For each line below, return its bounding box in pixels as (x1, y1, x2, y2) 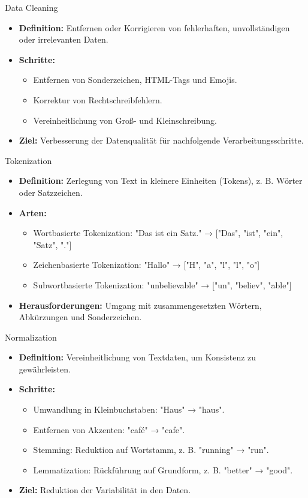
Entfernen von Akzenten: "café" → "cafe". (33, 423, 185, 436)
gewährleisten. (19, 362, 71, 375)
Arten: (19, 206, 47, 219)
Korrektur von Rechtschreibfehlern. (33, 93, 162, 106)
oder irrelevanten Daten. (19, 33, 108, 46)
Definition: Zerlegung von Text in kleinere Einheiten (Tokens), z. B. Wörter (19, 174, 303, 187)
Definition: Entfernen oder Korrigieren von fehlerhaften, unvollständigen (19, 21, 290, 34)
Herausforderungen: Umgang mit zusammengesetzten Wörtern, (19, 299, 262, 311)
